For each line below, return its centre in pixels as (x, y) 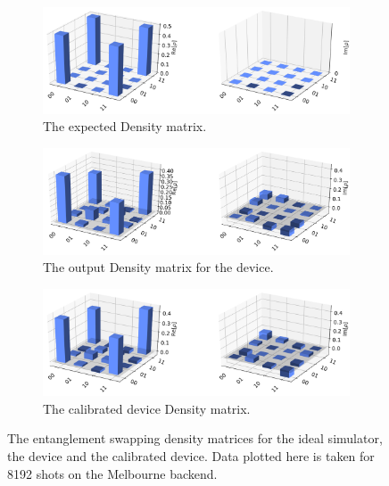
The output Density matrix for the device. (158, 267)
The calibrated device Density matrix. (147, 408)
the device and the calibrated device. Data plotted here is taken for (191, 455)
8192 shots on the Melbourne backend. (112, 473)
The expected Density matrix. (125, 126)
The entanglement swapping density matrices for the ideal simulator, (195, 438)
